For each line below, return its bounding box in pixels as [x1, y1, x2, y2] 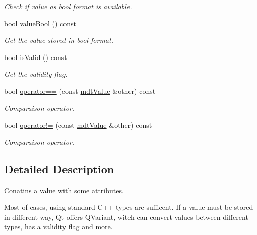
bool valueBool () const [4, 18, 77, 28]
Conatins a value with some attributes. [4, 185, 124, 195]
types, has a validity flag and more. [4, 221, 113, 232]
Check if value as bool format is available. [4, 1, 132, 11]
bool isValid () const [4, 51, 67, 62]
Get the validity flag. [4, 69, 68, 79]
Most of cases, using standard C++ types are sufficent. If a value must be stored [4, 202, 253, 212]
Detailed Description [4, 161, 114, 177]
